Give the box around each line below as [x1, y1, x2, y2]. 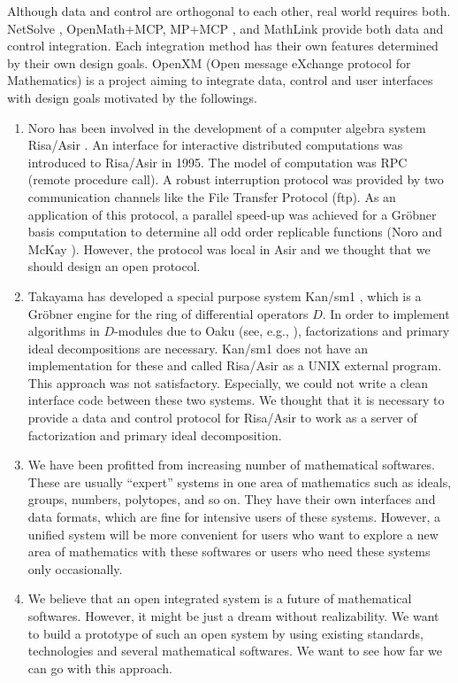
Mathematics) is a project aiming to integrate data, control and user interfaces [7, 71, 433, 89]
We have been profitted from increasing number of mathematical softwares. [27, 455, 435, 474]
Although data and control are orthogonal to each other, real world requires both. [7, 2, 451, 19]
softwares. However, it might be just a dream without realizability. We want [27, 607, 439, 625]
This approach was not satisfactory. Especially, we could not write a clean [27, 373, 428, 392]
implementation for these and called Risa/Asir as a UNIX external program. [27, 356, 442, 375]
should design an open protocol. [27, 257, 201, 276]
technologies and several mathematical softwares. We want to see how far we [27, 641, 443, 660]
